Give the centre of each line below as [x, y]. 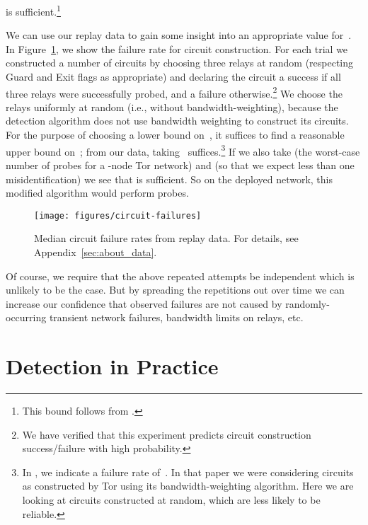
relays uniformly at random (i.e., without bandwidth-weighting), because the [172, 106]
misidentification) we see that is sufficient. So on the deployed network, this [169, 179]
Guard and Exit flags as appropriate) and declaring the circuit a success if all [173, 77]
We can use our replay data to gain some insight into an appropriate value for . [179, 35]
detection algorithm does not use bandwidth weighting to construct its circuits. [177, 121]
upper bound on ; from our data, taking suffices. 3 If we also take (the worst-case [183, 150]
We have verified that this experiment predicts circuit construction [167, 434]
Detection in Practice [112, 366]
